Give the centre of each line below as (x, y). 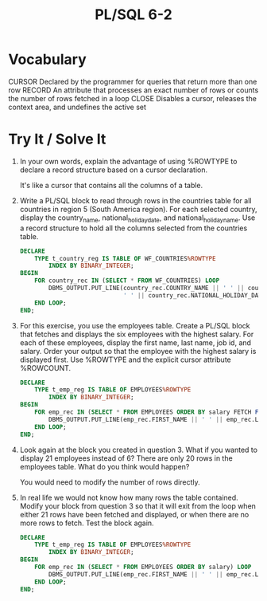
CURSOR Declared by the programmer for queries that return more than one (133, 81)
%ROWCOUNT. (45, 367)
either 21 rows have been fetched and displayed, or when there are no (134, 514)
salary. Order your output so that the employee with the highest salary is (138, 351)
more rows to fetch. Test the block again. (87, 523)
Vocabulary (47, 59)
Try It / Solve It (57, 139)
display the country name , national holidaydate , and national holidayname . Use (137, 218)
